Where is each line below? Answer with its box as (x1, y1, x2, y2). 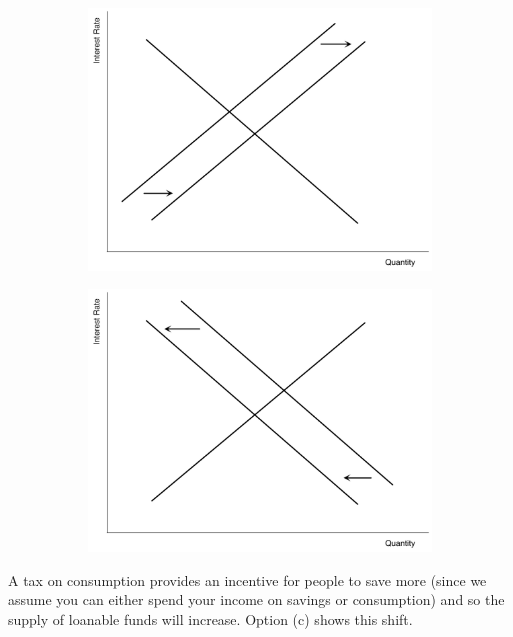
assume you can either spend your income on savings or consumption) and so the (8, 589, 505, 610)
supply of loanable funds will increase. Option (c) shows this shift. (8, 608, 413, 629)
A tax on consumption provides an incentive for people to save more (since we (8, 569, 487, 590)
